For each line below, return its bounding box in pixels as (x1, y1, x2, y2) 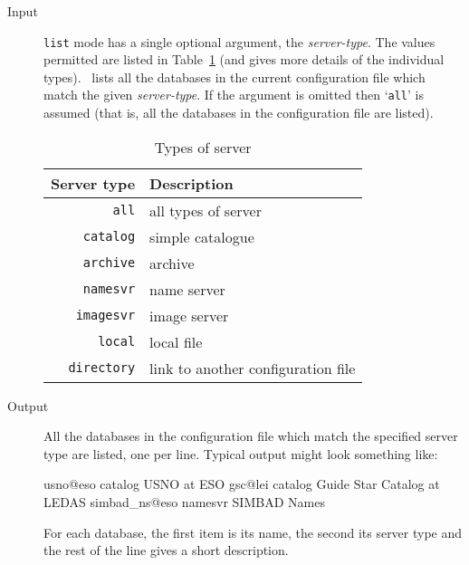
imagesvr (75, 308, 136, 323)
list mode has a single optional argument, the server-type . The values (43, 32, 435, 51)
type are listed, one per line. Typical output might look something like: (43, 444, 438, 463)
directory (68, 360, 136, 376)
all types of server (149, 199, 262, 221)
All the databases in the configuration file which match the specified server (43, 426, 458, 445)
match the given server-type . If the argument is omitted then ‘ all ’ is (43, 85, 424, 104)
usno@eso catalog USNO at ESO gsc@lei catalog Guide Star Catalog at (43, 474, 440, 493)
